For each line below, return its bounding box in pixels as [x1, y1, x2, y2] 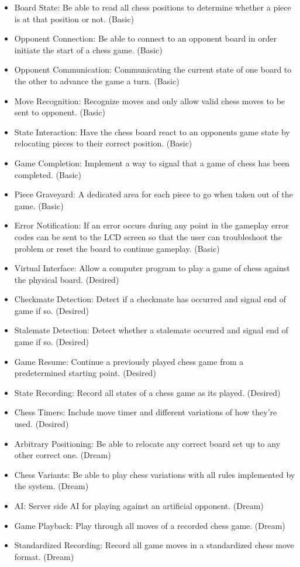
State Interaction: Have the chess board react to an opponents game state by [14, 125, 290, 138]
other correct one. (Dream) [14, 449, 111, 461]
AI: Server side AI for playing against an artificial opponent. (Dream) [14, 500, 264, 511]
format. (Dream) [14, 550, 74, 562]
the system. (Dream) [14, 480, 89, 492]
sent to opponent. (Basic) [14, 106, 105, 118]
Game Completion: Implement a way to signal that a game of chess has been [14, 156, 289, 169]
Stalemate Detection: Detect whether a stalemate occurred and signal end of [14, 324, 288, 336]
